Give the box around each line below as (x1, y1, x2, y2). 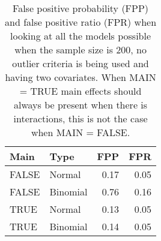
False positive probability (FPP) (13, 1, 149, 15)
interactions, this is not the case (13, 112, 148, 125)
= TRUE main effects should (19, 84, 142, 98)
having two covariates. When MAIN (5, 70, 156, 84)
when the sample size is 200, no (14, 43, 147, 56)
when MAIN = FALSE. (31, 125, 130, 139)
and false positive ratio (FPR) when (5, 15, 157, 29)
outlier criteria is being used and (12, 56, 149, 70)
